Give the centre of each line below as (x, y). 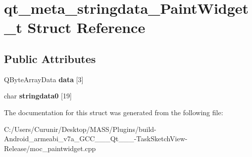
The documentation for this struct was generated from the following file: (114, 112)
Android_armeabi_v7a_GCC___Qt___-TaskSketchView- (96, 139)
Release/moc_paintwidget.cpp (50, 148)
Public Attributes (50, 58)
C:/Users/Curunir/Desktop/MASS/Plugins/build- (80, 129)
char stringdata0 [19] (38, 96)
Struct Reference (86, 27)
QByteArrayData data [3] (44, 79)
